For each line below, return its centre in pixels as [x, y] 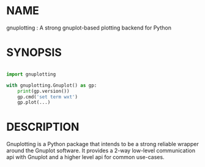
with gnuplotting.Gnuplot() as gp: [52, 85]
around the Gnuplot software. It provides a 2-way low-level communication [101, 150]
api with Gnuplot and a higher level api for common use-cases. [85, 157]
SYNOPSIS [34, 52]
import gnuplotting [31, 74]
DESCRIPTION [43, 127]
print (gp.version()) [43, 91]
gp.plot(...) [34, 103]
